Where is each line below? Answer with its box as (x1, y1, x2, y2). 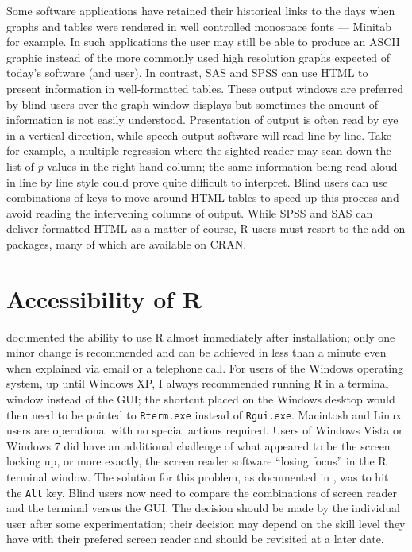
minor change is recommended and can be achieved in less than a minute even (6, 344, 387, 361)
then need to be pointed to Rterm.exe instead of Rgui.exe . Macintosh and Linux (6, 406, 402, 423)
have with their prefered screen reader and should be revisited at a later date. (6, 531, 384, 547)
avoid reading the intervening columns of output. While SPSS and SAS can (6, 204, 373, 221)
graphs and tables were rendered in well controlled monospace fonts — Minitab (6, 17, 392, 34)
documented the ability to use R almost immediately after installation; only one (6, 328, 395, 345)
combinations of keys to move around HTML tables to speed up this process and (6, 189, 399, 206)
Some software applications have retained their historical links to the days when (6, 2, 395, 18)
